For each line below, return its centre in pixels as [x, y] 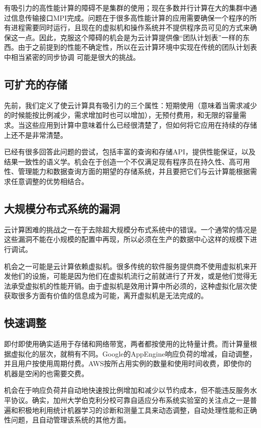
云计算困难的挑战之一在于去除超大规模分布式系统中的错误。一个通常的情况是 [130, 229]
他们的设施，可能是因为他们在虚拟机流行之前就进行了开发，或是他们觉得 [130, 276]
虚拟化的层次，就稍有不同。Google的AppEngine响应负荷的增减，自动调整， [134, 353]
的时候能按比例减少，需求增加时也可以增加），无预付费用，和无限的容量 [122, 115]
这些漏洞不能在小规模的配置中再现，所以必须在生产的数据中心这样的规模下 [127, 239]
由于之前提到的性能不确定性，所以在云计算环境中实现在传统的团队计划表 [137, 47]
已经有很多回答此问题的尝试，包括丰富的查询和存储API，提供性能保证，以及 [130, 152]
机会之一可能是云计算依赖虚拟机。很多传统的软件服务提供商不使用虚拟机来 [127, 266]
